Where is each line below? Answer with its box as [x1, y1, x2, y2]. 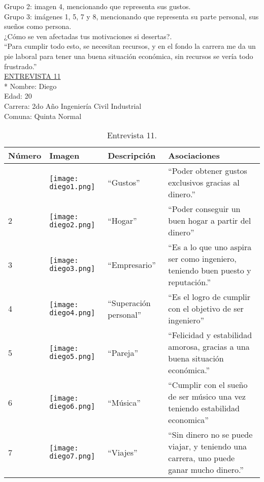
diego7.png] [49, 452, 95, 461]
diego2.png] [49, 220, 95, 229]
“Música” [108, 396, 141, 408]
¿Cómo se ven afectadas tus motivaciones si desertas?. [4, 31, 172, 41]
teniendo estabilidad [168, 402, 240, 414]
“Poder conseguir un [168, 203, 241, 215]
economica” [168, 414, 209, 426]
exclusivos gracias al [168, 176, 240, 189]
